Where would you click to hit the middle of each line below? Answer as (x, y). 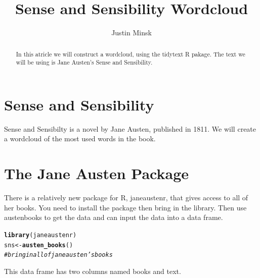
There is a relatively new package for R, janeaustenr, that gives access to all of (126, 198)
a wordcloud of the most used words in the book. (80, 138)
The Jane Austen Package (97, 173)
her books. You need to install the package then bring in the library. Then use (125, 207)
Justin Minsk (132, 33)
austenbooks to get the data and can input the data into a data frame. (114, 217)
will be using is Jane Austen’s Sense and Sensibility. (84, 62)
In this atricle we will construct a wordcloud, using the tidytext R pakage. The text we (131, 54)
